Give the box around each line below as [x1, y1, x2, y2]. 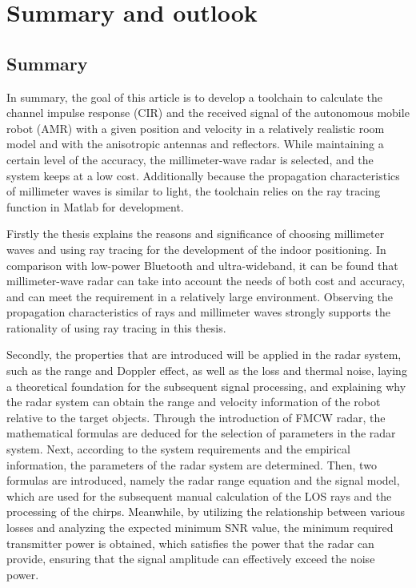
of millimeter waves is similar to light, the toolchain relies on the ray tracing [6, 183, 381, 199]
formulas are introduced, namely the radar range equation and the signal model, [6, 472, 400, 489]
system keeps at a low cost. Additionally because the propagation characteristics [6, 167, 400, 183]
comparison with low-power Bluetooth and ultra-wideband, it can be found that [6, 256, 398, 273]
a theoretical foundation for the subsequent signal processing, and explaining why [6, 377, 406, 394]
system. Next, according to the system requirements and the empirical [6, 441, 350, 457]
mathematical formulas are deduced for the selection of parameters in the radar [6, 425, 396, 441]
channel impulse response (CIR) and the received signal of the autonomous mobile [6, 104, 410, 121]
